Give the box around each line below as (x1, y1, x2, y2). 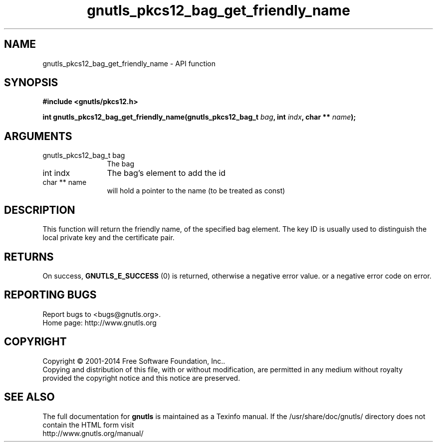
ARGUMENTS (4, 130, 72, 143)
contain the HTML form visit (42, 420, 134, 429)
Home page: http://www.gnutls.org (42, 318, 157, 327)
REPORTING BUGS (4, 289, 97, 301)
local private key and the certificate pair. (42, 233, 175, 242)
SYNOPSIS (4, 76, 58, 89)
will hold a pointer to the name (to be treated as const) (107, 186, 285, 195)
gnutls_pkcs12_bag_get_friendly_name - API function (42, 59, 216, 68)
